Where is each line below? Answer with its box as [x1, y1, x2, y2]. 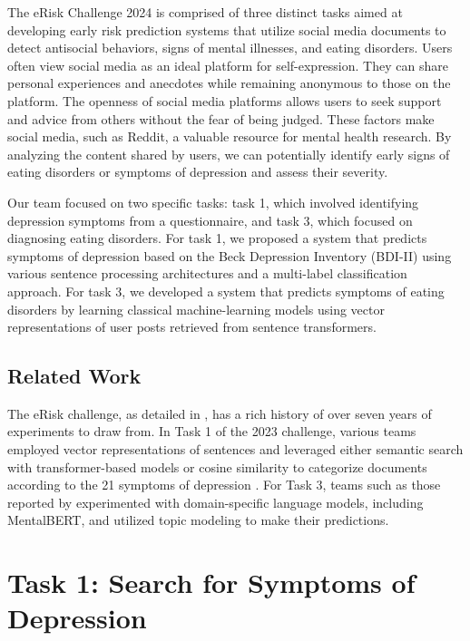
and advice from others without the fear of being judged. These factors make [7, 109, 435, 128]
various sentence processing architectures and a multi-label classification [7, 264, 407, 283]
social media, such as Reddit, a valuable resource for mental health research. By [7, 127, 452, 146]
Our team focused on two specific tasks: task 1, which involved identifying [7, 192, 419, 211]
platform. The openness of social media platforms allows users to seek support [7, 91, 442, 110]
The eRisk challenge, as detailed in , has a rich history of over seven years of [7, 403, 432, 422]
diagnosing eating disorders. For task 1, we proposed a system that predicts [7, 228, 427, 248]
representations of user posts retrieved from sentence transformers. [7, 317, 377, 336]
